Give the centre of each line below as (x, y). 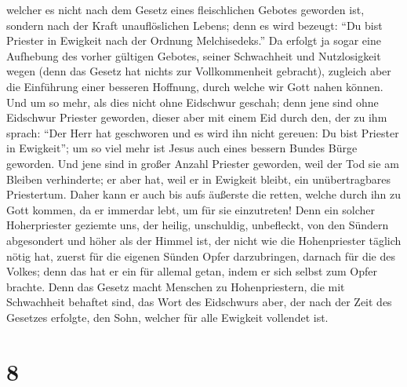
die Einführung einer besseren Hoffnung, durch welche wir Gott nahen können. (195, 86)
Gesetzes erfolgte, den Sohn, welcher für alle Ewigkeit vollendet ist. (167, 317)
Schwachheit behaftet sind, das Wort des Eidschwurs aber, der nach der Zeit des (199, 302)
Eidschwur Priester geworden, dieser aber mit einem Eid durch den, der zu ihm (197, 117)
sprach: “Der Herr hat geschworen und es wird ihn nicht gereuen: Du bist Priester (203, 132)
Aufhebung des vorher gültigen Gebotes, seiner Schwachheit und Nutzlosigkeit (194, 55)
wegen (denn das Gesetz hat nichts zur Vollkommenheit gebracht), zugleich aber (199, 71)
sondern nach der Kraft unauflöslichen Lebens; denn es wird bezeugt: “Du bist (194, 25)
